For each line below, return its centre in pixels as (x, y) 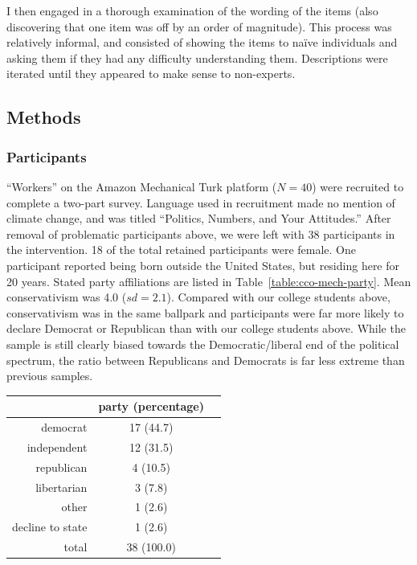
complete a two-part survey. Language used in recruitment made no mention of (201, 202)
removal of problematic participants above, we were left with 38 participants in (201, 233)
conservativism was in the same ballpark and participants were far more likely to (205, 312)
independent (57, 446)
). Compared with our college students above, (278, 297)
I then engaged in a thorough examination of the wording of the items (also (192, 10)
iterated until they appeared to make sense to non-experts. (151, 74)
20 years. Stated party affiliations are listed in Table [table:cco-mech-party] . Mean (209, 281)
